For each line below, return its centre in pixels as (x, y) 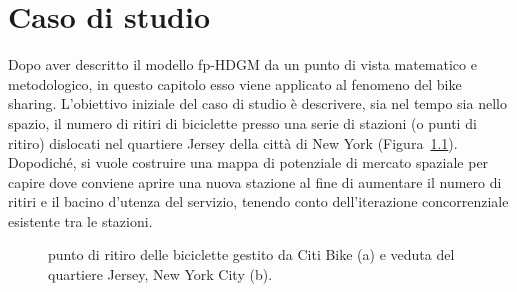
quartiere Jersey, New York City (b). (160, 274)
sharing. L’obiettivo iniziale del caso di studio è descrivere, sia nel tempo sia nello (257, 103)
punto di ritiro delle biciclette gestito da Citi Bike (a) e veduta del (251, 254)
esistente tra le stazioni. (80, 220)
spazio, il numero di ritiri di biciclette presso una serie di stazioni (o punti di (242, 122)
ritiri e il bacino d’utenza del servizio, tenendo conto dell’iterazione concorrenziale (258, 201)
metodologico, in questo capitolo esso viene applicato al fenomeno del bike (235, 83)
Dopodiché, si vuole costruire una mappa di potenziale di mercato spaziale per (248, 162)
